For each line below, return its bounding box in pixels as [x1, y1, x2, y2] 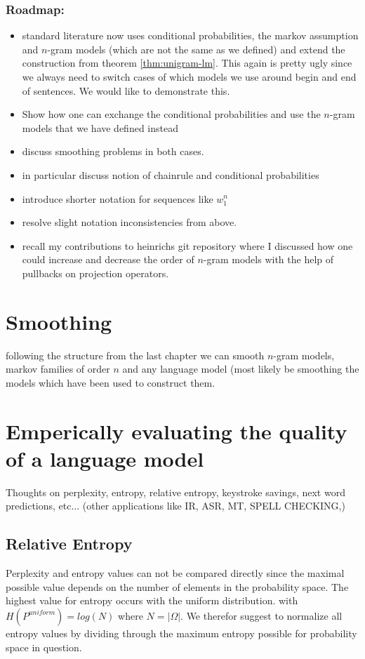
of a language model [6, 444, 204, 472]
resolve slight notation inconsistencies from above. [22, 215, 237, 229]
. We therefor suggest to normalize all [180, 608, 343, 623]
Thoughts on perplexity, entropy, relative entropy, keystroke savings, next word [6, 484, 345, 499]
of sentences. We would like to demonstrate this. [22, 83, 230, 98]
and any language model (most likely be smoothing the [122, 361, 359, 376]
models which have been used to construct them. [6, 375, 215, 390]
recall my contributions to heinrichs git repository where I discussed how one [22, 238, 353, 253]
